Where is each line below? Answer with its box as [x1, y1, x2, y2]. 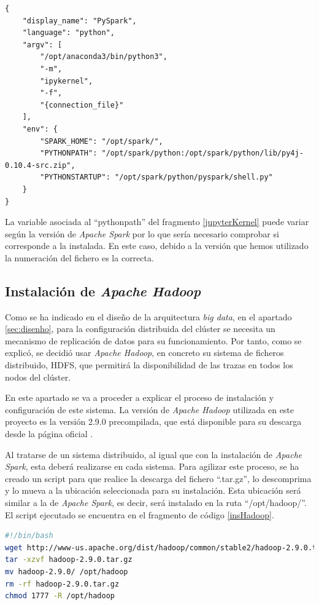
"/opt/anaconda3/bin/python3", [40, 52, 167, 61]
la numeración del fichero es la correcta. [5, 251, 154, 264]
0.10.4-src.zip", [5, 160, 75, 170]
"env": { [22, 124, 58, 133]
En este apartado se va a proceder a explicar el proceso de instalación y [5, 391, 274, 404]
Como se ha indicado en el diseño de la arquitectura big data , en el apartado [5, 310, 292, 323]
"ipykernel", [40, 76, 93, 85]
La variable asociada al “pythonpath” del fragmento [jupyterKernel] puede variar [5, 215, 309, 228]
